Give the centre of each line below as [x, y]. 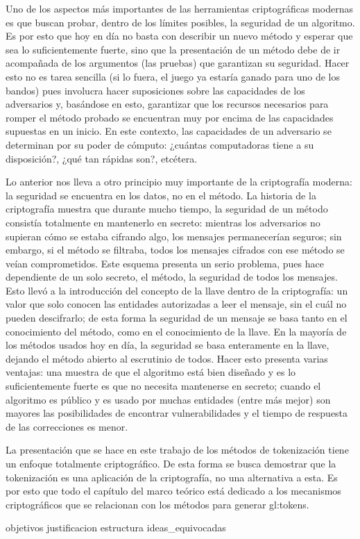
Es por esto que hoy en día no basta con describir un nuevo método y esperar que [179, 36]
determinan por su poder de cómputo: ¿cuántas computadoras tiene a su [160, 144]
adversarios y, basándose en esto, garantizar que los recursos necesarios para [167, 104]
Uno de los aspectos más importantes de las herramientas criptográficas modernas [179, 8]
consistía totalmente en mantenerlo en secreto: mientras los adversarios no [163, 222]
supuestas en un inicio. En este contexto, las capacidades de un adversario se [169, 131]
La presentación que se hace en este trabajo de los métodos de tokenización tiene [177, 450]
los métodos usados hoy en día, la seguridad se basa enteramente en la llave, [168, 345]
